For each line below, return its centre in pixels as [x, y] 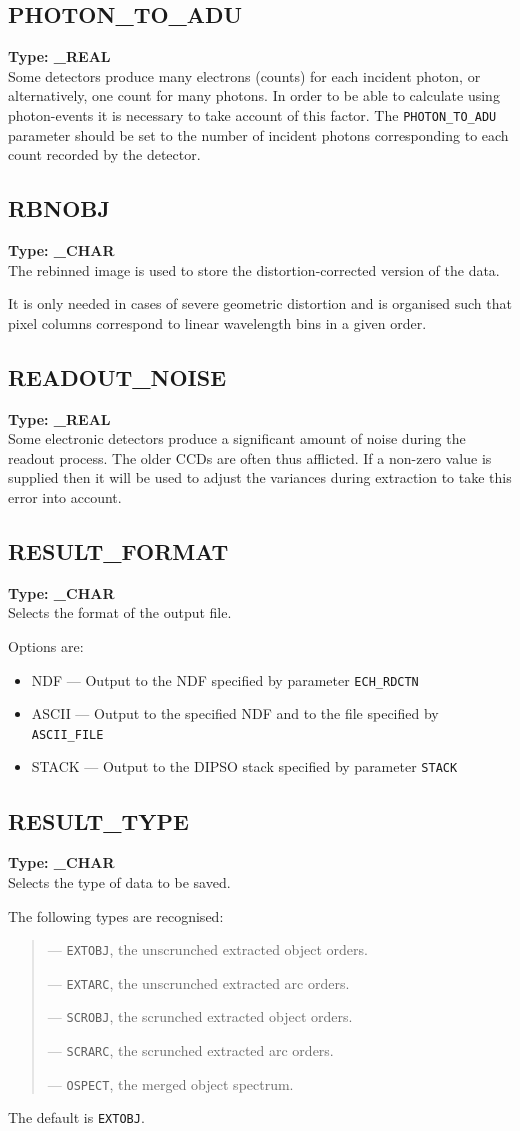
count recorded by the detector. [104, 154]
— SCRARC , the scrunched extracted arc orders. [190, 1050]
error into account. [65, 496]
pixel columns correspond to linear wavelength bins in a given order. [217, 322]
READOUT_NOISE [117, 376]
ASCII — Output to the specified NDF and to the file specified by [235, 713]
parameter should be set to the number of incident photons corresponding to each [258, 134]
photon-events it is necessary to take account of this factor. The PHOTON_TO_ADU [252, 114]
